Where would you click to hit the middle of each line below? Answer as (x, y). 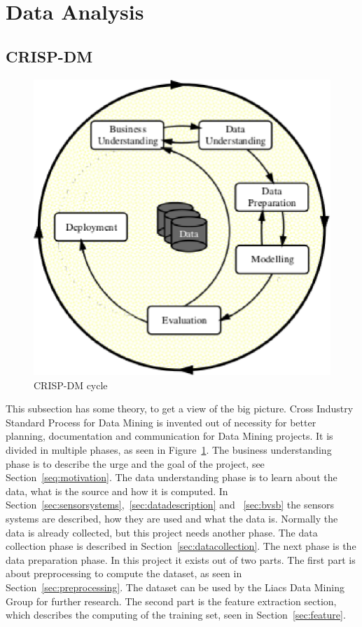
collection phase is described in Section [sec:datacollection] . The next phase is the (181, 546)
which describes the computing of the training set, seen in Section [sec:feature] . (176, 615)
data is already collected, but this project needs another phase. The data (162, 532)
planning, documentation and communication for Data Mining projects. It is (169, 436)
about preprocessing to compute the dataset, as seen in (124, 573)
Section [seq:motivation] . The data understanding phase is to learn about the (172, 477)
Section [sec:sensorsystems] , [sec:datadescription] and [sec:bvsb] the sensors (170, 505)
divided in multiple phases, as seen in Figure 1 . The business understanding (169, 450)
